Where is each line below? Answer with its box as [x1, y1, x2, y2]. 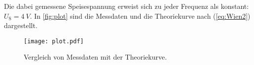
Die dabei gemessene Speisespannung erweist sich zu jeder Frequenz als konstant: [4, 1, 249, 11]
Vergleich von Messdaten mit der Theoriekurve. [24, 52, 167, 62]
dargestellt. [4, 20, 37, 31]
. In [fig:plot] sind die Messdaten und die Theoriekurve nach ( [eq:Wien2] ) [30, 10, 251, 21]
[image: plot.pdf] [24, 37, 84, 45]
